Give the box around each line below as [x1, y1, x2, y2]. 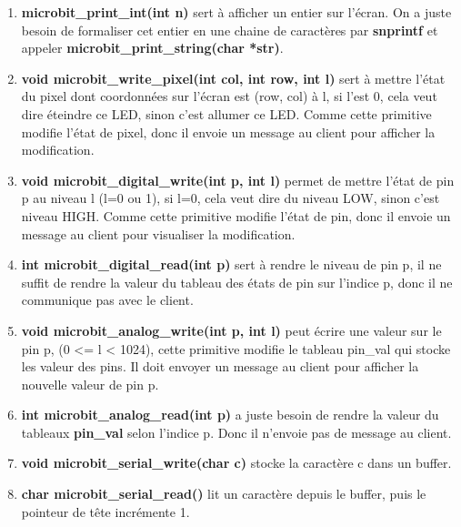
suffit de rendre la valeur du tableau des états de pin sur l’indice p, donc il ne [21, 272, 453, 291]
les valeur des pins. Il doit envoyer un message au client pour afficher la [21, 357, 419, 376]
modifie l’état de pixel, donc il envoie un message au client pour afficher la [21, 122, 436, 141]
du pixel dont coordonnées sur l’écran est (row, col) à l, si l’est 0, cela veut [21, 86, 437, 106]
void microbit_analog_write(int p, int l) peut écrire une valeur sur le [21, 320, 442, 340]
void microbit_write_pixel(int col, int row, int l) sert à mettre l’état [21, 68, 446, 87]
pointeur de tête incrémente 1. [21, 502, 190, 521]
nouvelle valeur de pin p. [21, 374, 159, 393]
